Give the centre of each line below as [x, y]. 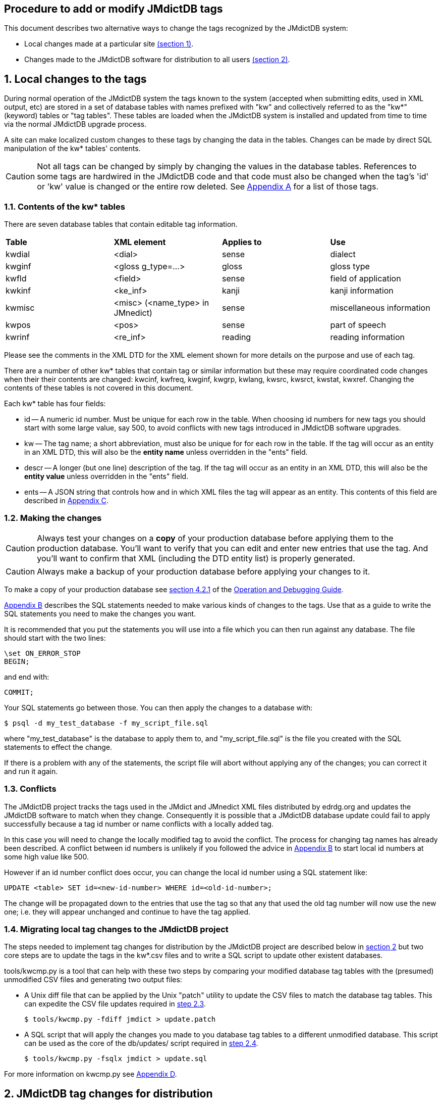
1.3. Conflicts [30, 789]
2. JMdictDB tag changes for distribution [108, 1093]
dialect [343, 254]
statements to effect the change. [58, 747]
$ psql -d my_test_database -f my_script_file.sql [106, 723]
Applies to [242, 242]
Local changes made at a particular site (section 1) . [109, 44]
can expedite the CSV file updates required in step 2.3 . [115, 1004]
